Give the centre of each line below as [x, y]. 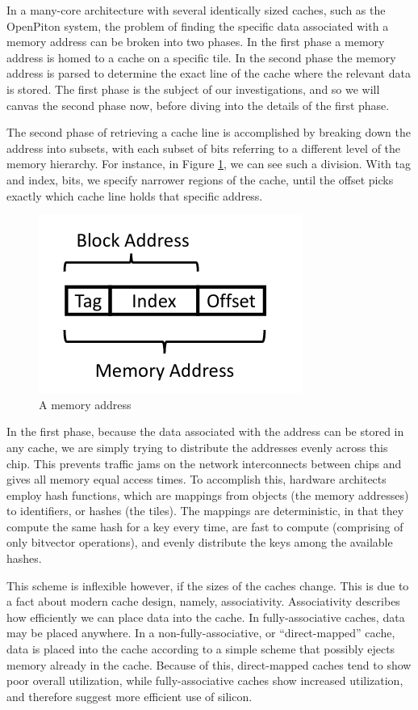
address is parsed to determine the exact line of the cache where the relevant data [209, 73]
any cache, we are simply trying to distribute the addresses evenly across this [197, 447]
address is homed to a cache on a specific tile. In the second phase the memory [201, 57]
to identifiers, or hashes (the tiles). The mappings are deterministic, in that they [205, 511]
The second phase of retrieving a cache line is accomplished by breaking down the [209, 132]
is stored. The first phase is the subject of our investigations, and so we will [193, 89]
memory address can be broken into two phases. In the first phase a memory [196, 42]
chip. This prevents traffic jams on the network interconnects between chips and [204, 463]
